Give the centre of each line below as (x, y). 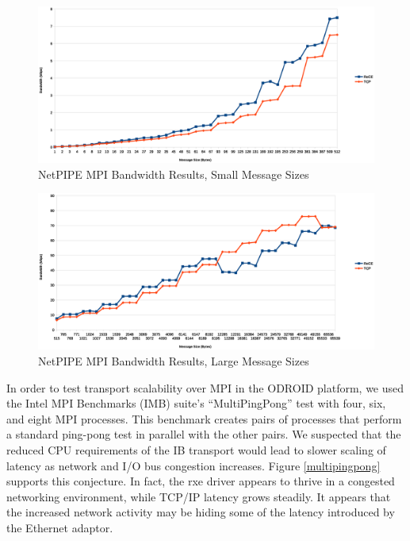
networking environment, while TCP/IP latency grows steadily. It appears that (199, 496)
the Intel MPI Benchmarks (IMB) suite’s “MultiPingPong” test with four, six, (196, 403)
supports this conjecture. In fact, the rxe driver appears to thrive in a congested (201, 481)
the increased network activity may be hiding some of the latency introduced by (201, 512)
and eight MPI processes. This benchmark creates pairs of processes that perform (204, 418)
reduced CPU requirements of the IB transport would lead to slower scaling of (196, 449)
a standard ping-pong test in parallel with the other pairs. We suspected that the (204, 434)
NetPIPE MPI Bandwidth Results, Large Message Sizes (174, 360)
